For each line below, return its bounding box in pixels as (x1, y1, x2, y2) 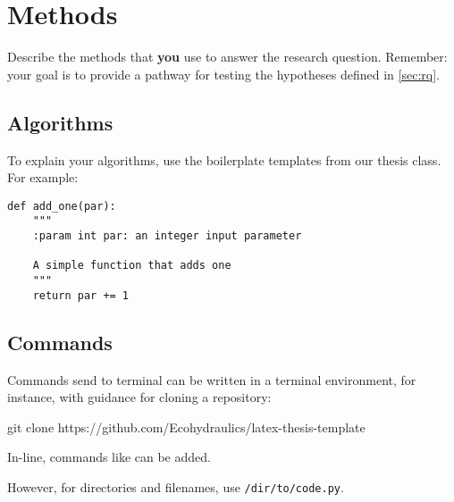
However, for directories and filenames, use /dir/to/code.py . (7, 477, 344, 496)
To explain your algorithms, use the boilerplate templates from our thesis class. (7, 150, 441, 169)
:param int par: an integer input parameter (32, 230, 302, 243)
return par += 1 (32, 289, 130, 302)
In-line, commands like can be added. (7, 448, 211, 466)
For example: (7, 168, 79, 187)
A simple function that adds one (32, 259, 231, 272)
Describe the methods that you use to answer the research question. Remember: (7, 47, 448, 66)
